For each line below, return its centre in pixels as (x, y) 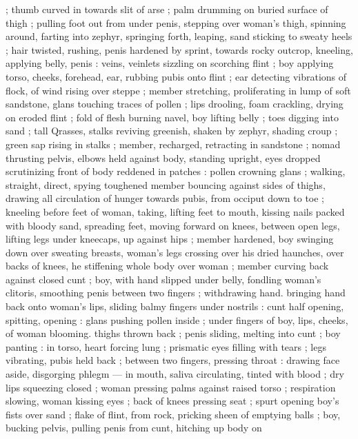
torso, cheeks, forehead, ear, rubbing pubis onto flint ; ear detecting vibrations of (176, 76)
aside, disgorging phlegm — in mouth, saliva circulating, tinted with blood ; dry (175, 374)
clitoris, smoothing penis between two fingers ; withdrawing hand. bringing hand (176, 293)
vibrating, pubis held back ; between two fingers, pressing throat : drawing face (173, 360)
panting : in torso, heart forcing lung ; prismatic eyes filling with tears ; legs (166, 346)
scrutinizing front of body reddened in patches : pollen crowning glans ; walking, (176, 171)
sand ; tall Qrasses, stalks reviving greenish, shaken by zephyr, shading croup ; (172, 131)
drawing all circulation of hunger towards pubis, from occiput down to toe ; (165, 198)
